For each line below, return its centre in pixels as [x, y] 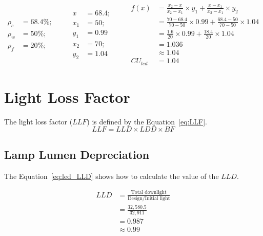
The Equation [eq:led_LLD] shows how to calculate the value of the [112, 176]
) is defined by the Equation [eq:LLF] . [147, 121]
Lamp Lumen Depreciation [77, 154]
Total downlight [149, 193]
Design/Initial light [149, 198]
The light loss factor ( [38, 121]
